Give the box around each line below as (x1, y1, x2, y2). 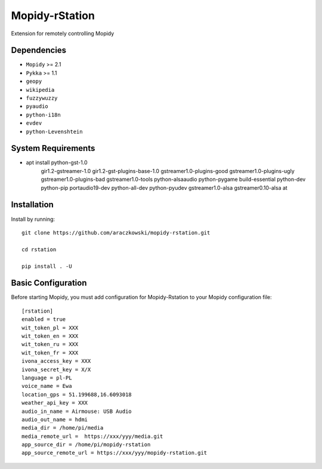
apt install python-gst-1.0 (26, 159, 88, 166)
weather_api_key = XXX (21, 400, 88, 406)
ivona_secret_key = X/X (21, 366, 91, 373)
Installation (11, 200, 54, 210)
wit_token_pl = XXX (21, 324, 79, 331)
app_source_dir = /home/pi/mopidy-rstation (21, 442, 151, 448)
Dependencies (11, 45, 67, 55)
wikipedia (26, 87, 55, 93)
